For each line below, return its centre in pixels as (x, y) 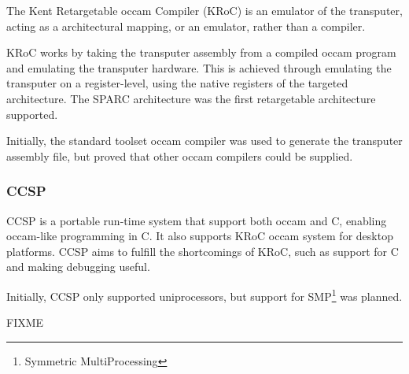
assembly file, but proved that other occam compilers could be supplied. (180, 156)
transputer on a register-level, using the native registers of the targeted (177, 83)
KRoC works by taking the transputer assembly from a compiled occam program (201, 52)
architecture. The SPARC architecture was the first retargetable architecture (191, 98)
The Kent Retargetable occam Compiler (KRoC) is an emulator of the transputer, (204, 10)
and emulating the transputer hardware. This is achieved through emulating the (199, 67)
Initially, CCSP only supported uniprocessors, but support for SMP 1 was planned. (204, 294)
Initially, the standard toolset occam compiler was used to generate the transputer (204, 141)
